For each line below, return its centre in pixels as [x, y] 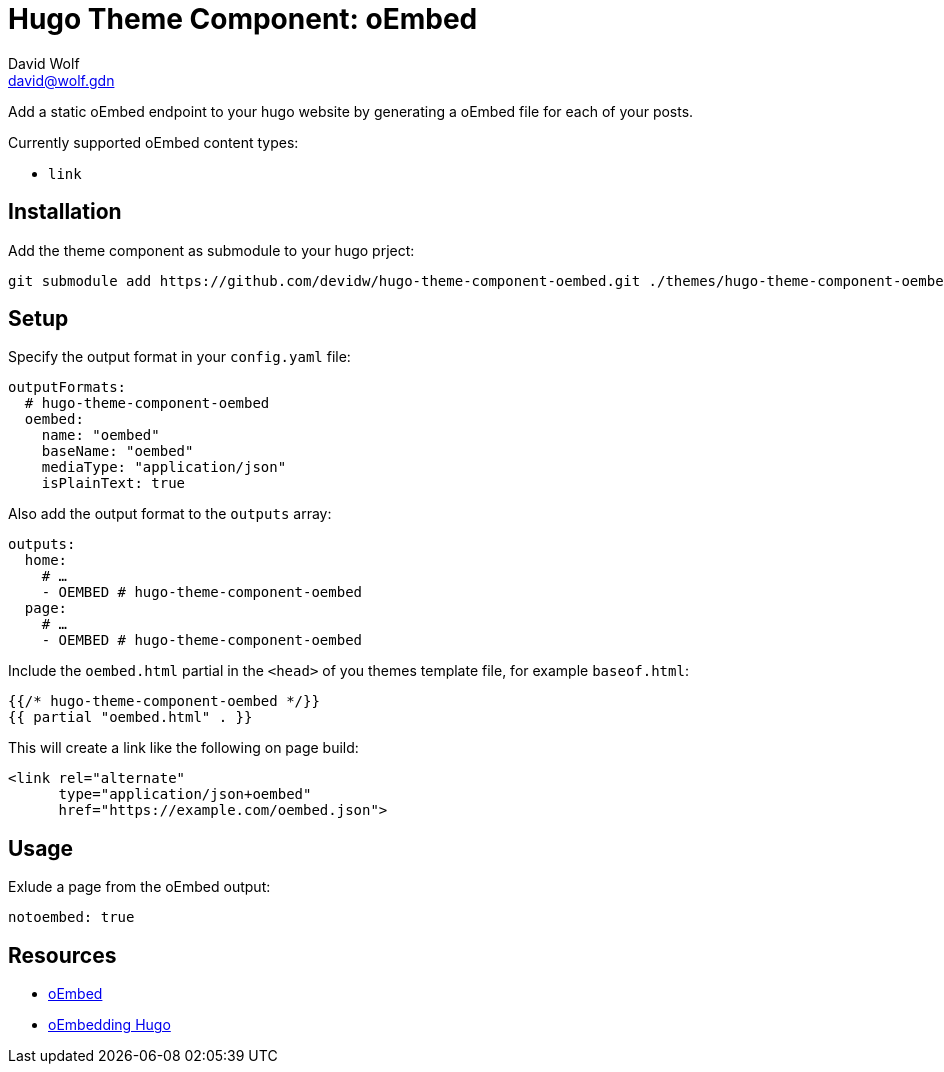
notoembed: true [71, 917]
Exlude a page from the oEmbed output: [139, 887]
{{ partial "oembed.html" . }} [130, 717]
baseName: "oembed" [117, 451]
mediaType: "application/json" [164, 467]
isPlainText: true [113, 483]
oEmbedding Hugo [109, 1025]
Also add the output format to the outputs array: [170, 514]
